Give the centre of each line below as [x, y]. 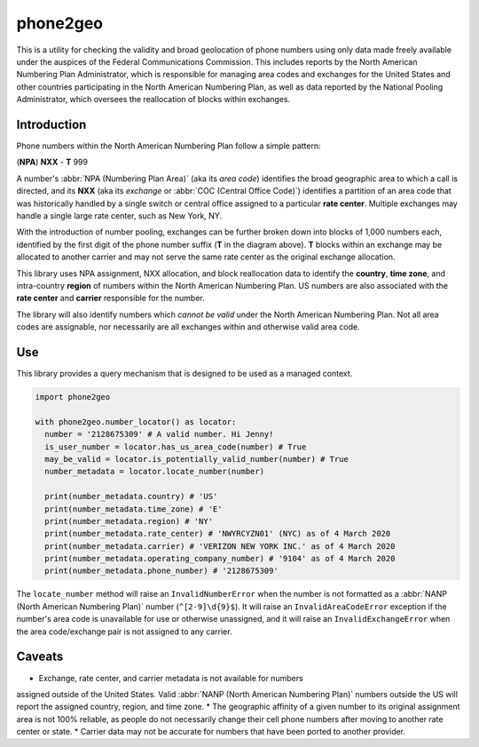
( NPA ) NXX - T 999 [52, 162]
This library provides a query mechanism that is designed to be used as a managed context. [185, 373]
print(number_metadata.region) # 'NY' [129, 521]
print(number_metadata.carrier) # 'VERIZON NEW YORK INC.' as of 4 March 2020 [220, 546]
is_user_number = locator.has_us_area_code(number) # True [176, 447]
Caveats [40, 657]
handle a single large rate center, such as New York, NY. [119, 215]
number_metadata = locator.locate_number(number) [155, 472]
